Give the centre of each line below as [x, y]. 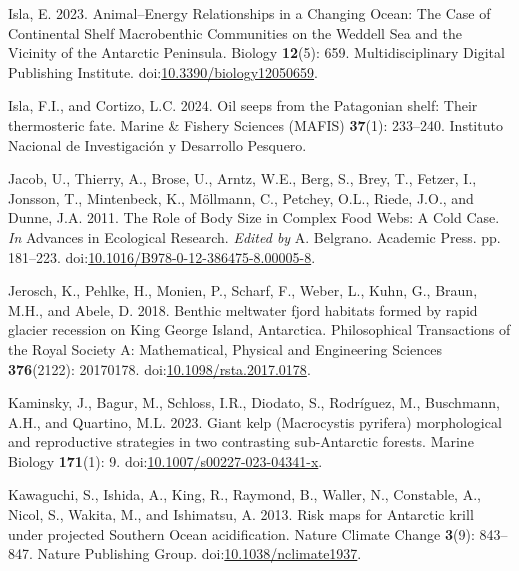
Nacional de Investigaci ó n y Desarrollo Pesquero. [157, 144]
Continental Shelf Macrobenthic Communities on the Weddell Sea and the [235, 32]
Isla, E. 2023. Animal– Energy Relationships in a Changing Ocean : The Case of [249, 13]
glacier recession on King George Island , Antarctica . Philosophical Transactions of [259, 329]
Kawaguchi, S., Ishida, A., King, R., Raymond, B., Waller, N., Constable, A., [244, 494]
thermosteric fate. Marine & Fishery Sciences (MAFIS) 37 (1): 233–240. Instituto [255, 124]
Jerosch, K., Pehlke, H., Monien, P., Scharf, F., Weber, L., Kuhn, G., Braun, [243, 290]
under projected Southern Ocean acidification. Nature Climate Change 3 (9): [241, 533]
